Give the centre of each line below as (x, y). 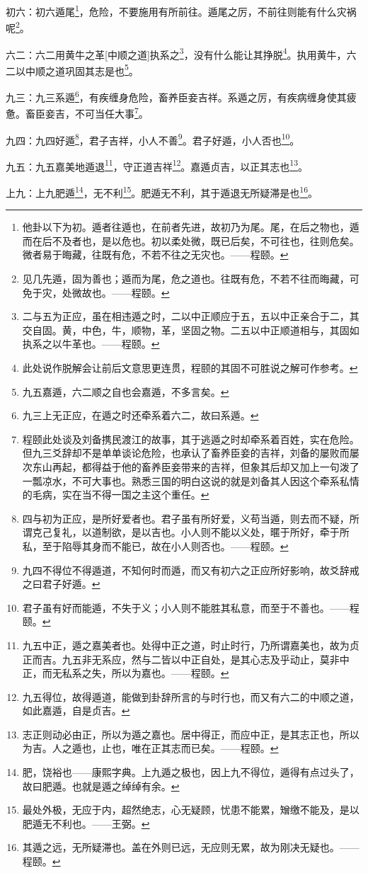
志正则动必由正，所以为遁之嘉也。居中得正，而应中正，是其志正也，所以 (191, 734)
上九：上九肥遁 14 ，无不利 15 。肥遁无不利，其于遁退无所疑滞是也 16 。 (162, 192)
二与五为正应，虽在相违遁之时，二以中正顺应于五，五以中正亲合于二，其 (191, 316)
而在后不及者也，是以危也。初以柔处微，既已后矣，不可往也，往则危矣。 (191, 240)
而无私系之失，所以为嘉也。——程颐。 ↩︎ (136, 673)
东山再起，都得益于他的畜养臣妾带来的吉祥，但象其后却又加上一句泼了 (196, 466)
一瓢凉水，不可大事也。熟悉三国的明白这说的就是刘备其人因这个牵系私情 (191, 480)
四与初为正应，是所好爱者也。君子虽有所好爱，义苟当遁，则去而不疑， (186, 518)
